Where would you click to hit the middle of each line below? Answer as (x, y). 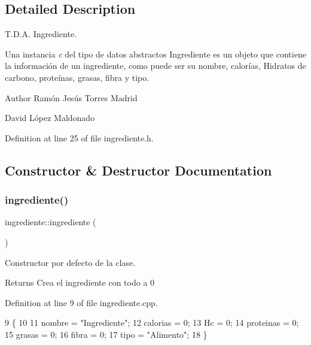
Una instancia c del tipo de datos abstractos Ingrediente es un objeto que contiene (155, 54)
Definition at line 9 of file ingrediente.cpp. (81, 302)
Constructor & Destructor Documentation (138, 170)
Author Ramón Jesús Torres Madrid (71, 97)
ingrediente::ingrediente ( (51, 222)
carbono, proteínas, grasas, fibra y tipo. (77, 77)
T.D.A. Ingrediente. (41, 34)
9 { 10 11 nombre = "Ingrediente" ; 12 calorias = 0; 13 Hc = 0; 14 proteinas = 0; (152, 323)
